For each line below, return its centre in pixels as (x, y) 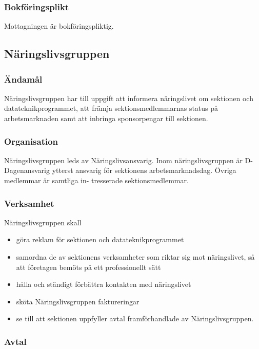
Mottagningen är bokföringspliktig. (59, 26)
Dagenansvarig (27, 170)
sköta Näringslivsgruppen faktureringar (78, 301)
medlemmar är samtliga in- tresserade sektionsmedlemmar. (96, 180)
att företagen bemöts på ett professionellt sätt (88, 267)
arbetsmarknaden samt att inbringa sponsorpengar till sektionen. (106, 118)
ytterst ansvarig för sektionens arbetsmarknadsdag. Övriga (144, 170)
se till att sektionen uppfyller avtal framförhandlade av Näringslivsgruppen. (135, 318)
